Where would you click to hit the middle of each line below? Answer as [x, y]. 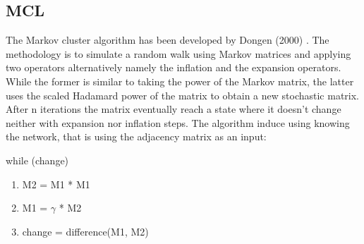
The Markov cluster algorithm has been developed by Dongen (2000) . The [168, 40]
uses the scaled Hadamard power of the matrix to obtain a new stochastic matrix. [183, 95]
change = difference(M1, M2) [85, 231]
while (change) [37, 160]
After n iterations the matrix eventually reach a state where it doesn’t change [174, 109]
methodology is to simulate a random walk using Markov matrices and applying [178, 53]
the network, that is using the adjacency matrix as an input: [136, 136]
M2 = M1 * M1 [56, 184]
